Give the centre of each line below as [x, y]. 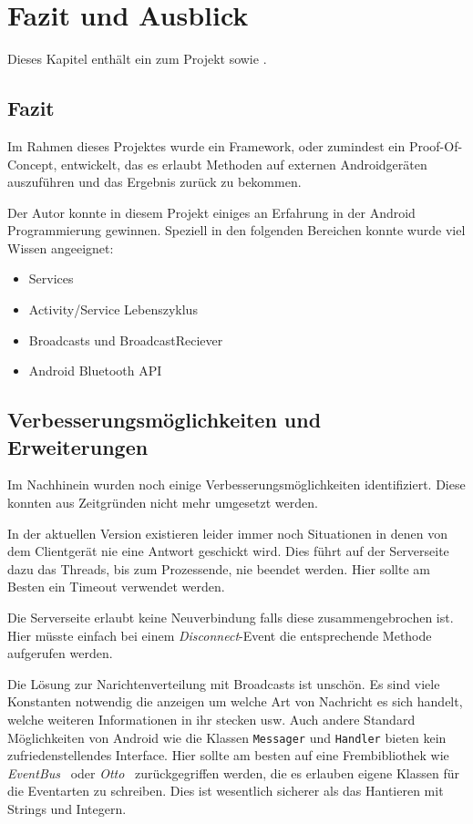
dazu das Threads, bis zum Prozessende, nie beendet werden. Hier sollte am [219, 568]
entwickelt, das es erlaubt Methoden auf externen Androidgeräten [244, 164]
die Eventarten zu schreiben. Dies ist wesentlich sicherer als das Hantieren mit [226, 791]
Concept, [32, 164]
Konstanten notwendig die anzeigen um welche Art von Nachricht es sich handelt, [235, 701]
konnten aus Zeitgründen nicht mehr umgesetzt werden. [163, 503]
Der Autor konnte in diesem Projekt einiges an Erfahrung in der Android [211, 212]
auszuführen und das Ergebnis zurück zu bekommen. [154, 182]
